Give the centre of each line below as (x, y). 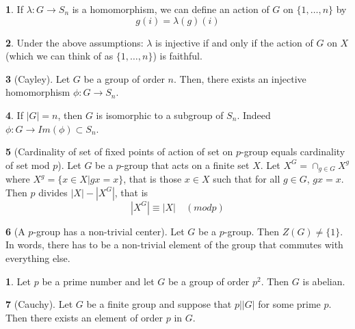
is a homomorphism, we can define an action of (171, 9)
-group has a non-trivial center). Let (109, 231)
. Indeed (254, 115)
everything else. (38, 258)
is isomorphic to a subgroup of (160, 115)
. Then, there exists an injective (240, 78)
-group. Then (251, 231)
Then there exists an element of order (84, 317)
